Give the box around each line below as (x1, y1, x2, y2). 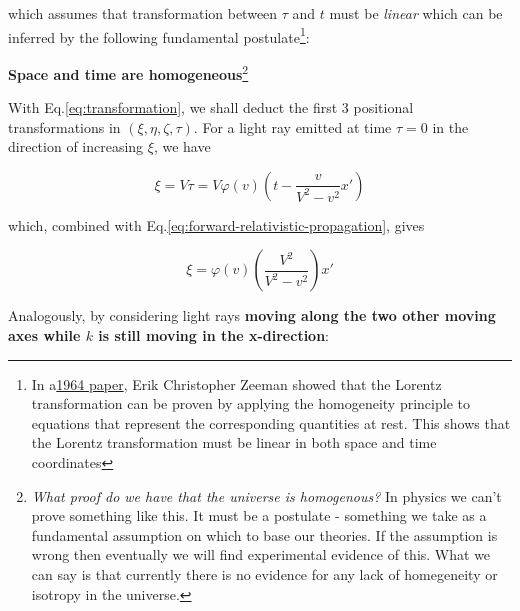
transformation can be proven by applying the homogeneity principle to (31, 393, 470, 414)
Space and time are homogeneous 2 (8, 60, 249, 84)
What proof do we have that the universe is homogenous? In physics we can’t (31, 485, 502, 506)
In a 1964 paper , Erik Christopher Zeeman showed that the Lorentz (31, 373, 442, 394)
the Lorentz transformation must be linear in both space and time (31, 432, 437, 453)
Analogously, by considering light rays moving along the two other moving (8, 305, 496, 326)
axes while (8, 325, 81, 346)
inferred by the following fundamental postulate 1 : (8, 23, 310, 47)
